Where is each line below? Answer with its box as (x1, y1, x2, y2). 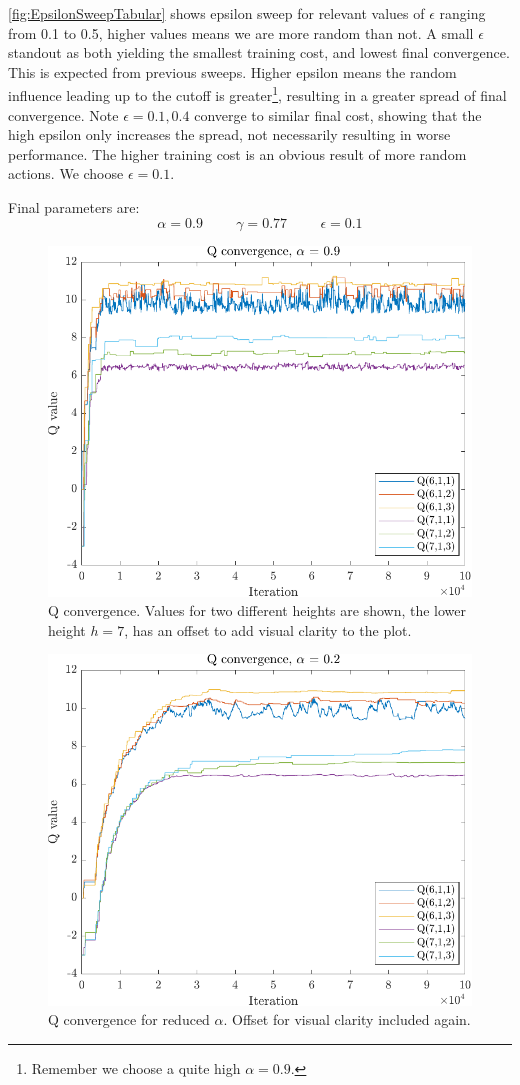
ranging (439, 3, 486, 23)
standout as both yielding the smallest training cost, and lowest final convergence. (8, 42, 510, 63)
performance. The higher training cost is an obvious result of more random (8, 143, 467, 164)
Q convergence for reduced (48, 1009, 210, 1030)
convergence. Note (8, 104, 119, 125)
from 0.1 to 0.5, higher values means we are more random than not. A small (8, 22, 474, 43)
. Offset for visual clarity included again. (223, 1009, 471, 1030)
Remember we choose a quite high (31, 1057, 241, 1078)
